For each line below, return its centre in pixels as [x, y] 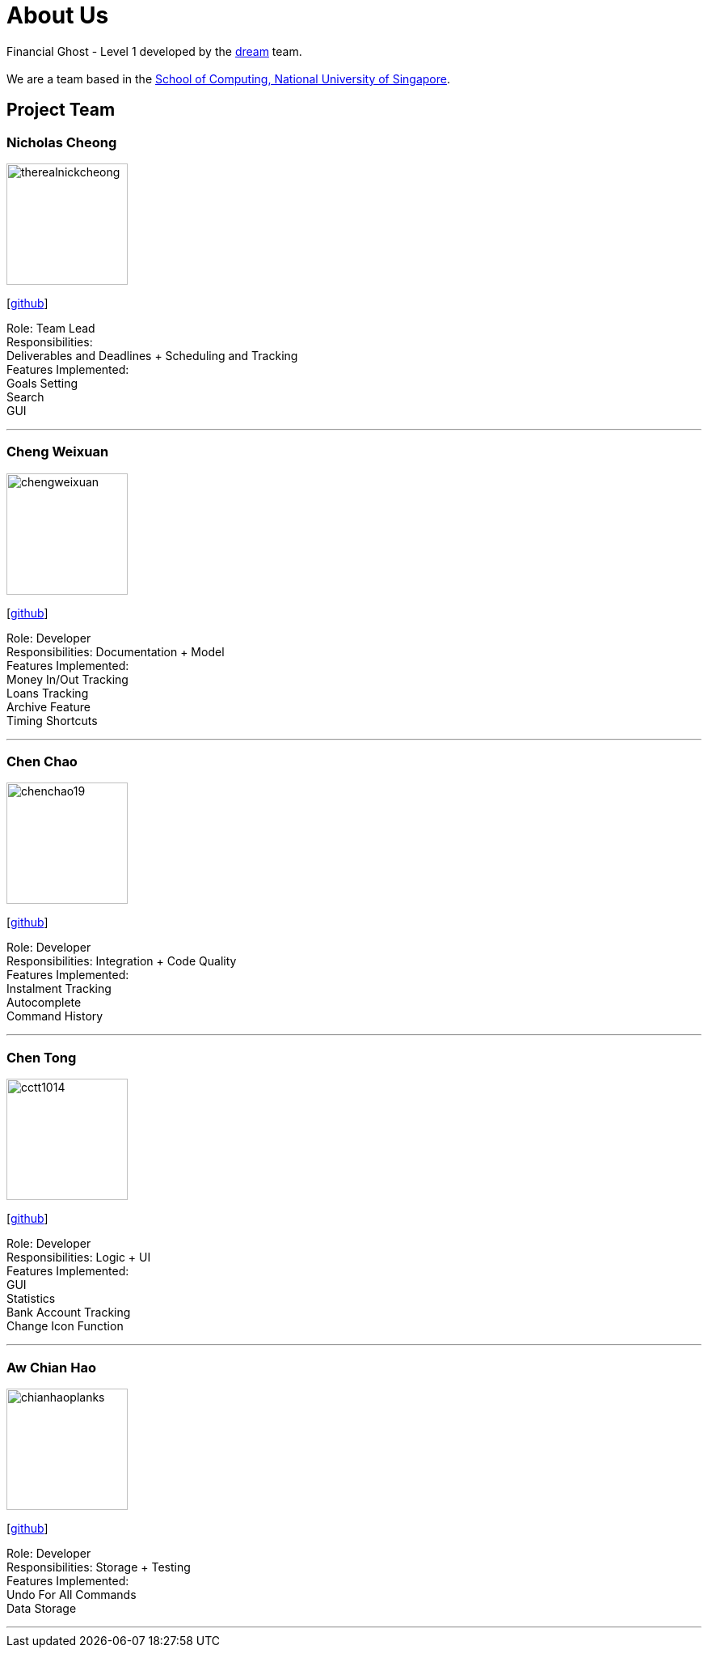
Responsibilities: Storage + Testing [99, 1567]
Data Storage [42, 1608]
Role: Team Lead [51, 328]
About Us [58, 15]
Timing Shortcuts [52, 720]
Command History [55, 1016]
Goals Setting [42, 383]
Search [25, 397]
